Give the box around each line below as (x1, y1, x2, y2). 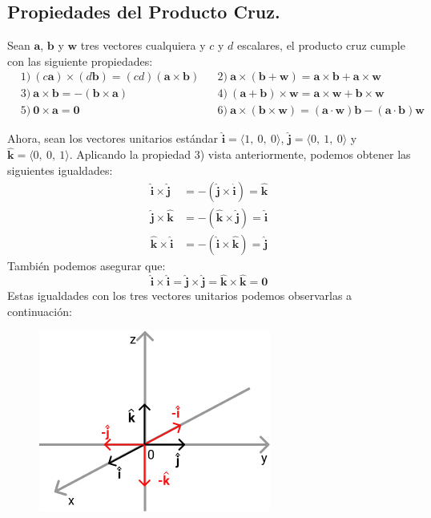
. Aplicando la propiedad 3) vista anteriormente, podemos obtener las (69, 146, 411, 163)
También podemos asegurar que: (7, 257, 166, 273)
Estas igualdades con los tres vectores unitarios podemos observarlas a (7, 287, 352, 304)
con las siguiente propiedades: (7, 52, 153, 69)
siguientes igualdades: (7, 161, 113, 178)
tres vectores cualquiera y (80, 37, 206, 54)
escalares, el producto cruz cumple (237, 37, 405, 54)
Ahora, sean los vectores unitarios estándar (7, 130, 219, 147)
